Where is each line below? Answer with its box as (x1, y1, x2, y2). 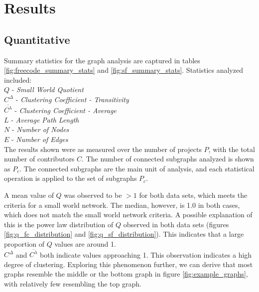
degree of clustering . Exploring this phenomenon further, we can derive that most (4, 259, 253, 269)
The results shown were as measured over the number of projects (4, 144, 202, 154)
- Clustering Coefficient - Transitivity (15, 94, 129, 104)
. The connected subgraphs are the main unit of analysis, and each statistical (19, 163, 255, 173)
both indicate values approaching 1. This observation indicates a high (40, 249, 252, 260)
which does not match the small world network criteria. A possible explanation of (4, 209, 253, 220)
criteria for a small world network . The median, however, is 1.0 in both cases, (4, 199, 240, 210)
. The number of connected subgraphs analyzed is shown (82, 153, 254, 164)
